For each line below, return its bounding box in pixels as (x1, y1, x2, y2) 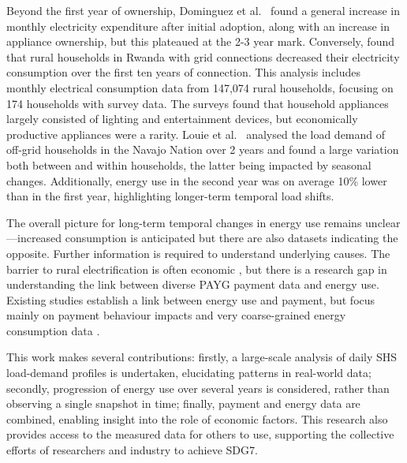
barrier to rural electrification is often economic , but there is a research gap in (6, 260, 387, 277)
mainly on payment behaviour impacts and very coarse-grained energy (6, 307, 346, 323)
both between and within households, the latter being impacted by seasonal (6, 156, 372, 173)
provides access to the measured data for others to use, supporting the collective (6, 426, 394, 442)
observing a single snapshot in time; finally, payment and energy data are (6, 395, 360, 412)
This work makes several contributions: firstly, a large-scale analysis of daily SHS (6, 349, 398, 365)
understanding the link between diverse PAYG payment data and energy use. (6, 276, 379, 293)
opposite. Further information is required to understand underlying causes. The (6, 245, 390, 261)
